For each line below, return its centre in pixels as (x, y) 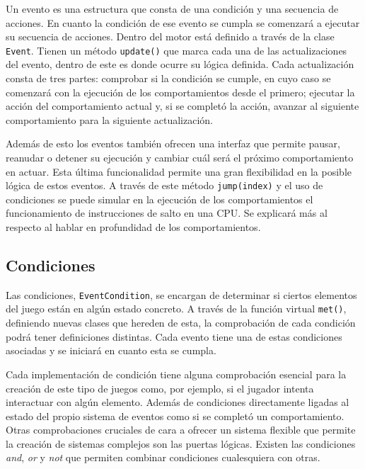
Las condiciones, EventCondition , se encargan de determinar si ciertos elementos (181, 294)
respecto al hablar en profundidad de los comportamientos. (133, 227)
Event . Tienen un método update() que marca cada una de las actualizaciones (176, 50)
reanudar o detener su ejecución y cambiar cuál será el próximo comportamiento (180, 157)
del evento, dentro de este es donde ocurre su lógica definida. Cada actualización (180, 64)
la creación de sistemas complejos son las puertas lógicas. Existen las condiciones (181, 443)
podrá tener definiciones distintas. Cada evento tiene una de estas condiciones (174, 336)
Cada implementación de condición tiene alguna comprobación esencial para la (176, 374)
